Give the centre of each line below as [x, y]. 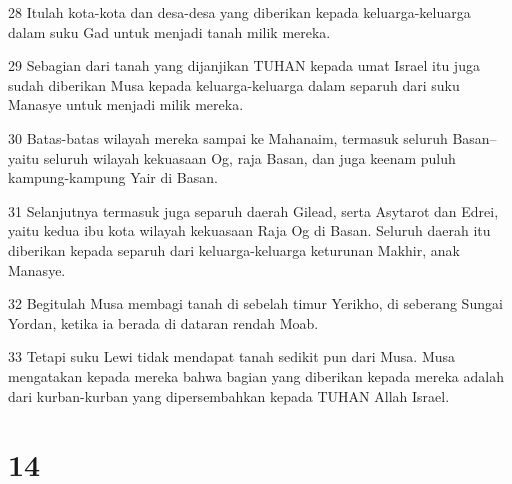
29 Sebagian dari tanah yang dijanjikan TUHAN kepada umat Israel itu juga [244, 65]
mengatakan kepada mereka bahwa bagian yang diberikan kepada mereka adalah [256, 375]
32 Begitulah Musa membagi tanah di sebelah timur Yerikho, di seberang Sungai [255, 303]
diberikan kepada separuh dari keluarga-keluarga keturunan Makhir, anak [234, 249]
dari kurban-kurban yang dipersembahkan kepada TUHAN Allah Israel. [229, 395]
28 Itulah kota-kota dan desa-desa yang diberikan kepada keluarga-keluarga [239, 12]
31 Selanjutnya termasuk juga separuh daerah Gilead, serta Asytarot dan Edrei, [253, 210]
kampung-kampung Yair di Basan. [113, 177]
